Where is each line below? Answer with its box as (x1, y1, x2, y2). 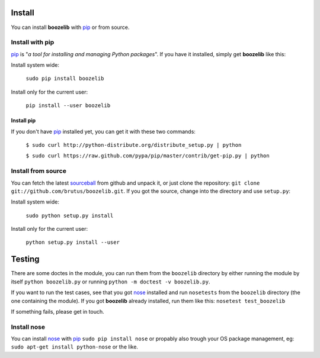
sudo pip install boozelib (25, 75, 104, 82)
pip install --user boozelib (25, 102, 111, 109)
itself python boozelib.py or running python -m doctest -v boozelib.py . (11, 278, 210, 285)
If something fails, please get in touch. (11, 308, 105, 315)
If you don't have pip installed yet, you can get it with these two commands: (11, 128, 196, 135)
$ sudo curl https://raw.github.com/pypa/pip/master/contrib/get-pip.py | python (25, 153, 270, 159)
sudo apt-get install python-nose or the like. (11, 343, 139, 350)
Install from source (11, 167, 66, 175)
